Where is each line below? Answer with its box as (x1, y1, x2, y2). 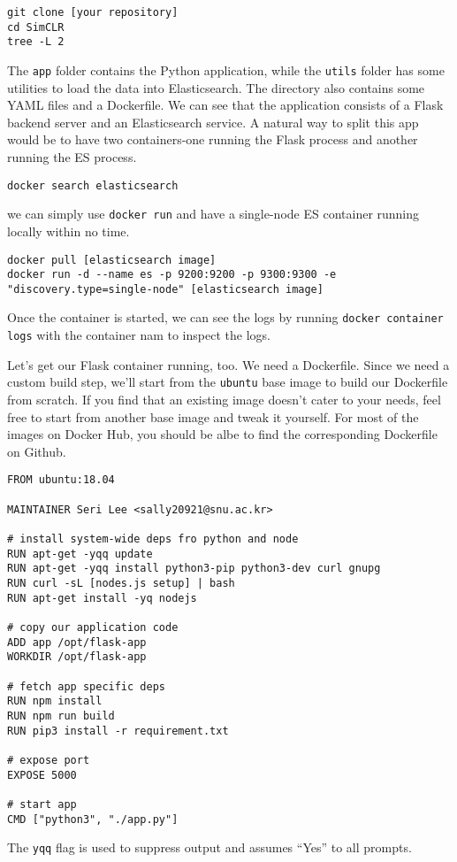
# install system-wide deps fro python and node (7, 533, 299, 546)
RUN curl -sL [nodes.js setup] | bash (7, 577, 235, 589)
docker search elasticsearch (7, 179, 179, 192)
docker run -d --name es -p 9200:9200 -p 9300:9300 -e (7, 268, 337, 281)
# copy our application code (7, 620, 179, 634)
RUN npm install (7, 695, 103, 708)
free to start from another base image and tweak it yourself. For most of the (7, 407, 419, 426)
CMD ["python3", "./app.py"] (7, 812, 179, 826)
